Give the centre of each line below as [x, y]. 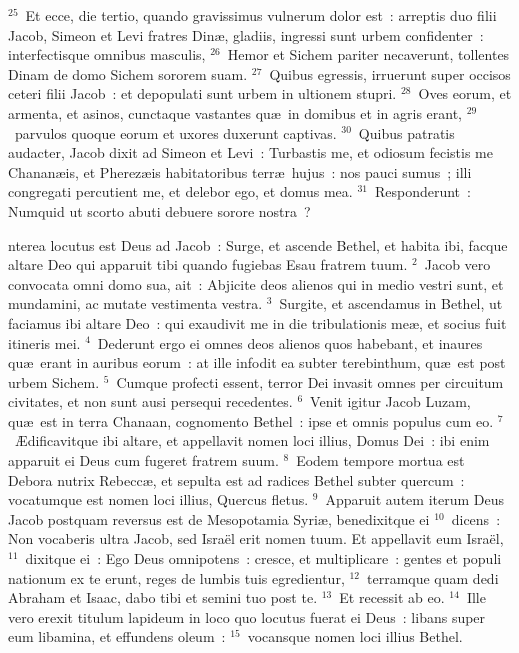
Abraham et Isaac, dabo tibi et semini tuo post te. [163, 597]
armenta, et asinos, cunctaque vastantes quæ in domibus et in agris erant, [235, 112]
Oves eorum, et [465, 93]
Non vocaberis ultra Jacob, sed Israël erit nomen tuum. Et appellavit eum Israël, [256, 538]
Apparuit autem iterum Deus [415, 499]
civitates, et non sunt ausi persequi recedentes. [150, 401]
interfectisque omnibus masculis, [107, 54]
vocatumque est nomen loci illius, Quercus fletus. [158, 499]
